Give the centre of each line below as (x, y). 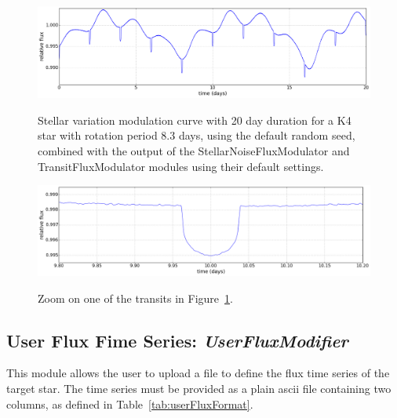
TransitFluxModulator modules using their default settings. (181, 166)
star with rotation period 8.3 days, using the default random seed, (197, 135)
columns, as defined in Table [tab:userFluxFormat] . (130, 403)
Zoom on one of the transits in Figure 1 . (135, 298)
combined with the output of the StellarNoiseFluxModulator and (194, 150)
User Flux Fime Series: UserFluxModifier (177, 340)
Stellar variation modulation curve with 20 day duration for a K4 (195, 120)
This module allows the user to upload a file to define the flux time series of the (198, 373)
